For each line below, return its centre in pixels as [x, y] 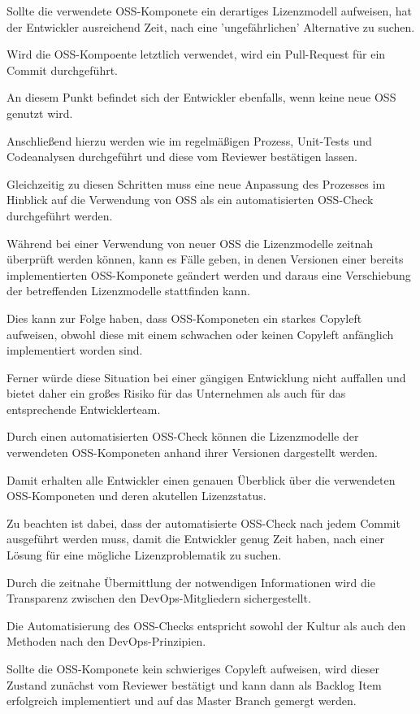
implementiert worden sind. [75, 350]
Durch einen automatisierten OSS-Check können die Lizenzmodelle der [183, 436]
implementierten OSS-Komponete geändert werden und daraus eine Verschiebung [209, 274]
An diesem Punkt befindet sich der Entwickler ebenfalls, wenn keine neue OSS [201, 97]
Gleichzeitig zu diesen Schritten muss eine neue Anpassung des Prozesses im [196, 183]
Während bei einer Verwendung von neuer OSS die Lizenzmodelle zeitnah [190, 243]
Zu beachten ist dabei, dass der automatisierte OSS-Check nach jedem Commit [204, 522]
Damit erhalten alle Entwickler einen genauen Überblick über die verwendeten [201, 479]
